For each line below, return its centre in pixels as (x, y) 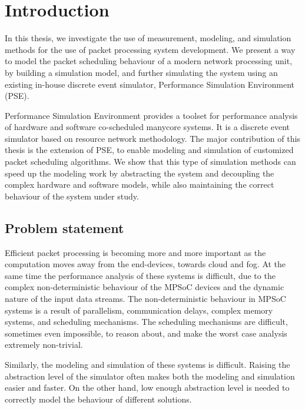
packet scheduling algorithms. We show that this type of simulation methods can (150, 162)
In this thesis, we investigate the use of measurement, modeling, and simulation (148, 38)
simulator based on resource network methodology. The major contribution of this (152, 138)
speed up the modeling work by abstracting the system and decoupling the (140, 173)
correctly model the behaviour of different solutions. (98, 399)
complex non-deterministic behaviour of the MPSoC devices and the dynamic (145, 287)
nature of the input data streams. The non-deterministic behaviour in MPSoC (145, 299)
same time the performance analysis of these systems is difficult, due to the (140, 275)
